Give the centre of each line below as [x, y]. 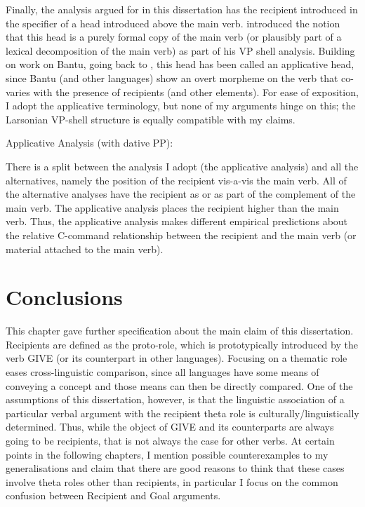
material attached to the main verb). [85, 249]
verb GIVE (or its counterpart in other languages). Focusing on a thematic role [177, 358]
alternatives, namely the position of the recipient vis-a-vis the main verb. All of [176, 180]
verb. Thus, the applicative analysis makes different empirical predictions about [177, 221]
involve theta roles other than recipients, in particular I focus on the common [172, 481]
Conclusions [64, 297]
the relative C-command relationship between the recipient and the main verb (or [181, 235]
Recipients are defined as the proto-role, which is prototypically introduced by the [182, 344]
